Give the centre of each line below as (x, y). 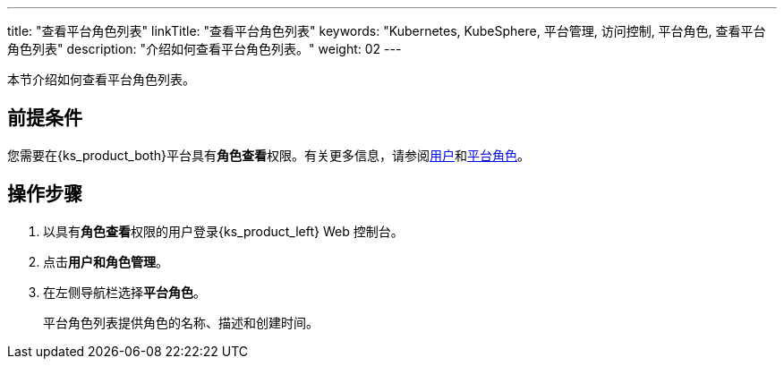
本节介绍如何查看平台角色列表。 (101, 79)
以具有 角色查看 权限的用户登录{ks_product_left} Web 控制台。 (223, 231)
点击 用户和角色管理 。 (106, 261)
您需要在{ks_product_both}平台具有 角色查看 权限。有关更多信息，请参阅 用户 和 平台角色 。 (268, 155)
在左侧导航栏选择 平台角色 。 (124, 292)
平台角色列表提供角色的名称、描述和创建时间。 (181, 322)
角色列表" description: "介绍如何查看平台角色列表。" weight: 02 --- (205, 49)
